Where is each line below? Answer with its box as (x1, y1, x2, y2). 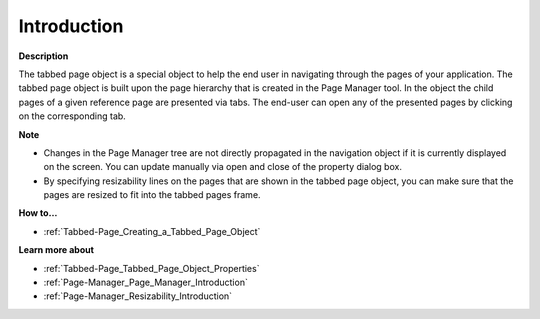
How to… (18, 207, 58, 219)
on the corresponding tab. (18, 110, 127, 122)
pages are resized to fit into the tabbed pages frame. (43, 189, 261, 201)
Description (18, 50, 69, 62)
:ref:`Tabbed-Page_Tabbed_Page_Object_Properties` (43, 262, 260, 274)
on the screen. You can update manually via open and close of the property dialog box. (43, 161, 402, 173)
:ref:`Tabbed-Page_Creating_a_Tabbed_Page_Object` (43, 225, 261, 237)
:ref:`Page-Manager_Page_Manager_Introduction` (43, 276, 249, 289)
